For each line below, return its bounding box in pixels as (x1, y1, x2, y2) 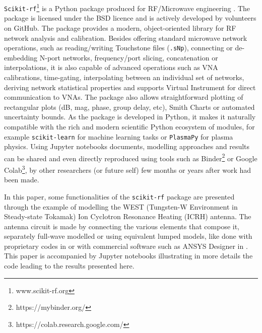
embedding (4, 52, 38, 62)
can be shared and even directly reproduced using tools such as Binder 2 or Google (4, 151, 257, 163)
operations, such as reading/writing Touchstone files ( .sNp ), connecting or (4, 42, 233, 53)
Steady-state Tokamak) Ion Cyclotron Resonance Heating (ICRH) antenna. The (4, 211, 251, 222)
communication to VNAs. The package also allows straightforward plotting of (4, 92, 243, 102)
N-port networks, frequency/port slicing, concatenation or (39, 52, 218, 62)
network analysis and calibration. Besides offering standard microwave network (4, 32, 247, 43)
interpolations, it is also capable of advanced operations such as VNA (4, 62, 218, 73)
